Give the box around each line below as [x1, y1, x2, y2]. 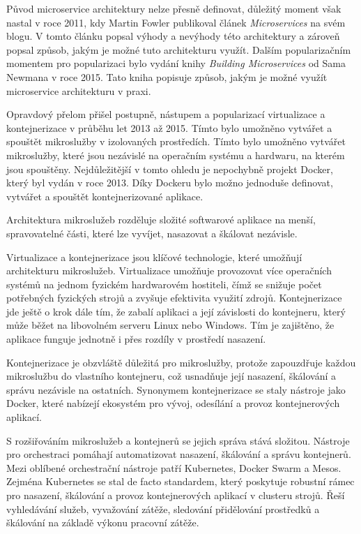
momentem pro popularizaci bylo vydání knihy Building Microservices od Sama [6, 56, 346, 71]
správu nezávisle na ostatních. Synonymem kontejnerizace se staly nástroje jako [6, 382, 346, 396]
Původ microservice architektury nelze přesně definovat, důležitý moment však [6, 1, 341, 15]
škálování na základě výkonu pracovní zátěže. [6, 515, 199, 530]
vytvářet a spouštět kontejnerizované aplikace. [6, 188, 203, 203]
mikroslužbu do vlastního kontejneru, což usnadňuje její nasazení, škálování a [6, 369, 337, 383]
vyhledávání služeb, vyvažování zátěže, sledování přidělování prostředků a [6, 501, 320, 516]
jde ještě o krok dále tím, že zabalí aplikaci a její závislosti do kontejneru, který [6, 304, 346, 318]
